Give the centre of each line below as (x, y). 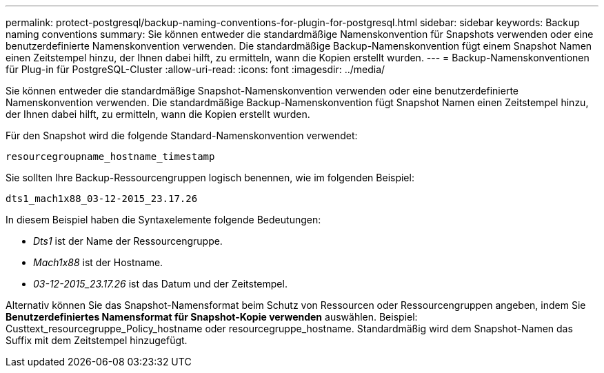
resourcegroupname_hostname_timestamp (110, 157)
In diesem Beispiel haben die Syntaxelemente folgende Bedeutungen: (163, 220)
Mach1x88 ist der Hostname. (98, 262)
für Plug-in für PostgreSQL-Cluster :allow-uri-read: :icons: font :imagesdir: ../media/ (195, 69)
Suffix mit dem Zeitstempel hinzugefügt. (97, 340)
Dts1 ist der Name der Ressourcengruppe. (128, 241)
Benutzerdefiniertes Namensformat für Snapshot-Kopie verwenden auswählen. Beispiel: (212, 317)
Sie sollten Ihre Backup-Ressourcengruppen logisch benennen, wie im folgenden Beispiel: (210, 178)
